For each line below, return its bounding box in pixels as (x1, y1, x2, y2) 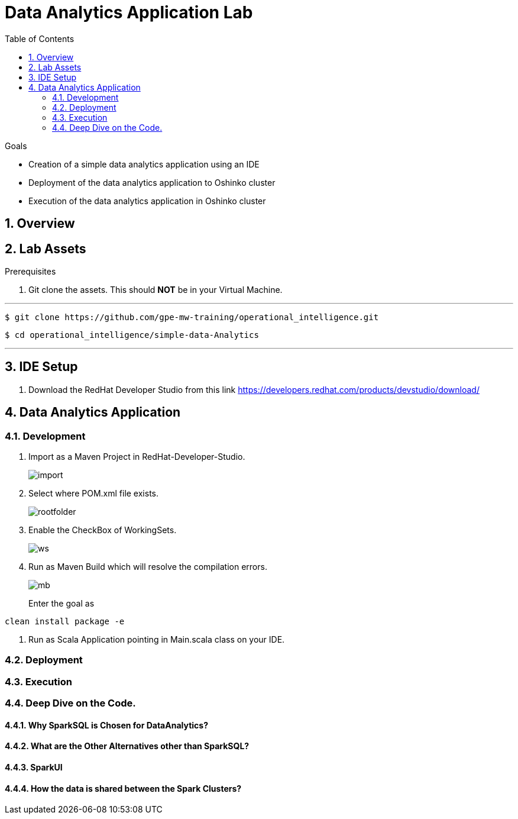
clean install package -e (5, 617, 125, 627)
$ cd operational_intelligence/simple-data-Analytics (5, 330, 259, 340)
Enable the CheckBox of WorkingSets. (28, 525, 177, 536)
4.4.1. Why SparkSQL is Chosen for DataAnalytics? (5, 720, 208, 730)
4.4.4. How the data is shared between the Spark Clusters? (5, 783, 242, 794)
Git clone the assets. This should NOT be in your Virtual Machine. (28, 285, 283, 295)
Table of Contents (5, 33, 75, 44)
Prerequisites (5, 266, 56, 277)
